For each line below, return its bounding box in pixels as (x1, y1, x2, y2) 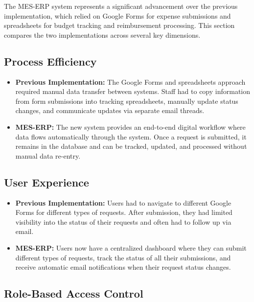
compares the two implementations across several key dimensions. (4, 29, 201, 40)
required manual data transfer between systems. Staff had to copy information (15, 86, 251, 96)
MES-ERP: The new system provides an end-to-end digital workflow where (15, 121, 246, 132)
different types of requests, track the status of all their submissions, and (15, 252, 231, 262)
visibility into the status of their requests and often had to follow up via (15, 216, 231, 227)
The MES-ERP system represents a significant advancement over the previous (4, 1, 238, 11)
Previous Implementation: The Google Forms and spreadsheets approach (15, 76, 246, 87)
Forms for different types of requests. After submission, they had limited (15, 207, 232, 217)
